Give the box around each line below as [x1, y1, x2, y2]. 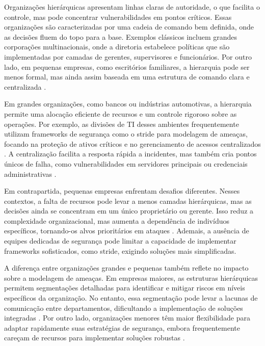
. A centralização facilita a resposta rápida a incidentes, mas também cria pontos [4, 148, 257, 159]
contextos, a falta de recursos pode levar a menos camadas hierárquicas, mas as [4, 195, 252, 206]
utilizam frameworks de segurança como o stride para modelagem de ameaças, [4, 128, 248, 139]
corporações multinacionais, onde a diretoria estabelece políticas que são [4, 41, 230, 52]
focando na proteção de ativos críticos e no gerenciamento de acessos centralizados [4, 138, 261, 149]
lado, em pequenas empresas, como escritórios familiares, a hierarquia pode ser [4, 61, 250, 72]
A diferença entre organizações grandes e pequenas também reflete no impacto [4, 262, 249, 273]
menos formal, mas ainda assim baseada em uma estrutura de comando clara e [4, 71, 250, 82]
